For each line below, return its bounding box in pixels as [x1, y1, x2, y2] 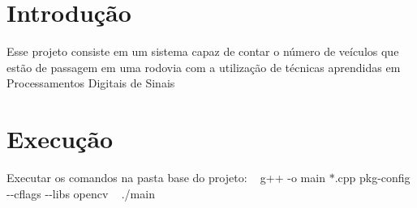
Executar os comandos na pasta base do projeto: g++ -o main [6, 169, 325, 186]
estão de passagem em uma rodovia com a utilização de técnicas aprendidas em [6, 58, 401, 75]
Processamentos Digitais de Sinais [6, 74, 175, 91]
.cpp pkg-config [334, 169, 411, 186]
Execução [6, 122, 114, 155]
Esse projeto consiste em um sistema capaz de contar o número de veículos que [6, 43, 399, 60]
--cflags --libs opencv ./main [6, 185, 155, 202]
